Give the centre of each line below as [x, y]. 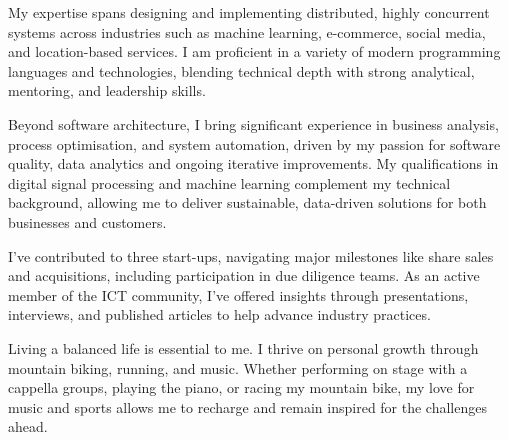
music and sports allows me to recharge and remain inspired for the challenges [247, 406]
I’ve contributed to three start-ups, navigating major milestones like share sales [251, 255]
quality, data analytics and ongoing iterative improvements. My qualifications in [253, 163]
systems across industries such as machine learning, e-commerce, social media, [247, 31]
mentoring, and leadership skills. [107, 90]
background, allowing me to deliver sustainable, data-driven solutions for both [247, 202]
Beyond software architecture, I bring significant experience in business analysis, [253, 123]
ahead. [28, 426]
